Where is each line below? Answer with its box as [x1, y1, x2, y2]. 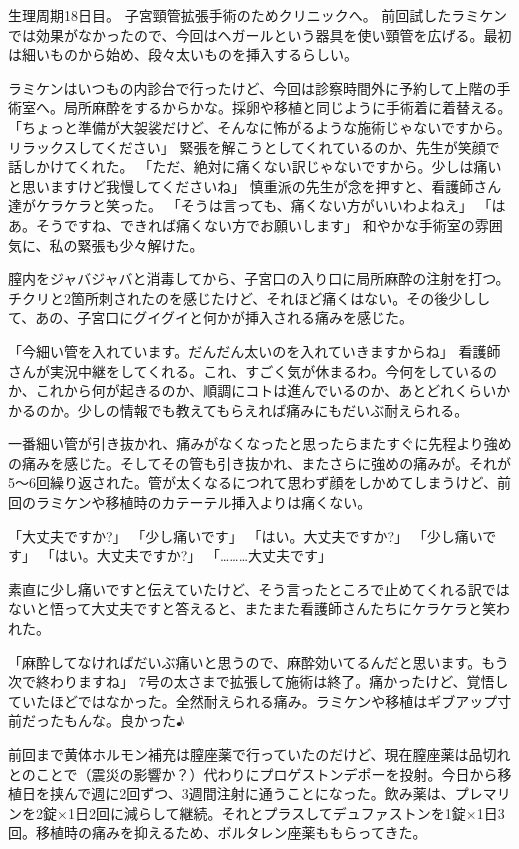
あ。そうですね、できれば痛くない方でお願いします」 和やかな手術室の [8, 214, 475, 235]
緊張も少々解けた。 [77, 234, 204, 255]
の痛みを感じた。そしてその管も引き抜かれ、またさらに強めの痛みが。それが [8, 452, 512, 473]
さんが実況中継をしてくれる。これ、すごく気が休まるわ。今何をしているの [8, 360, 497, 381]
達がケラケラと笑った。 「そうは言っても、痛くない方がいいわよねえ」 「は [8, 195, 506, 216]
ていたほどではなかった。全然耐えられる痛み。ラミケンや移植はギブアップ [8, 690, 498, 711]
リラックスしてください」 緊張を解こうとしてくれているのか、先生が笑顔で [8, 136, 500, 157]
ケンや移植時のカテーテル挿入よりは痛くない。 [63, 492, 372, 513]
